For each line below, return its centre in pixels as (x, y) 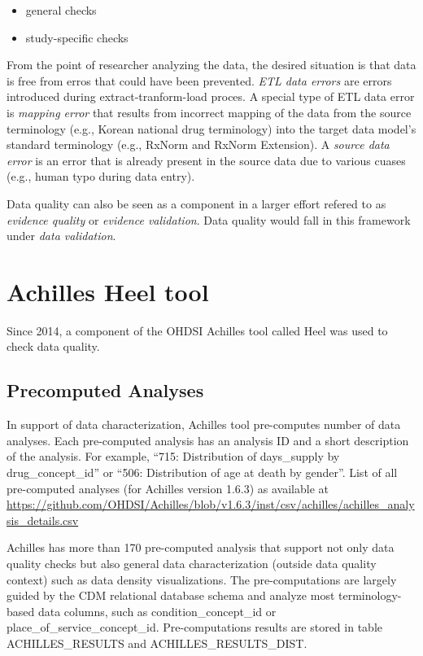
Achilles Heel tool (108, 291)
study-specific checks (77, 37)
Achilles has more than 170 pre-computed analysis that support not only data (201, 547)
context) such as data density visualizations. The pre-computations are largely (202, 579)
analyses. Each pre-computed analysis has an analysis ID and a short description (208, 440)
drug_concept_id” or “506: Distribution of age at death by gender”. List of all (202, 472)
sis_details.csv (43, 520)
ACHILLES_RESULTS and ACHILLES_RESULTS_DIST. (157, 643)
